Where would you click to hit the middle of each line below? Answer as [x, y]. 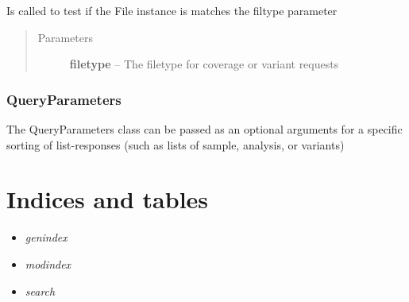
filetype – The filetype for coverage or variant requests [204, 64]
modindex [48, 263]
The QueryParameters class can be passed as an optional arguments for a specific [204, 129]
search [40, 290]
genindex [46, 237]
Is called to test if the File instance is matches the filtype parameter [172, 10]
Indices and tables [108, 199]
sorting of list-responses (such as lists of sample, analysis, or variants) [176, 144]
